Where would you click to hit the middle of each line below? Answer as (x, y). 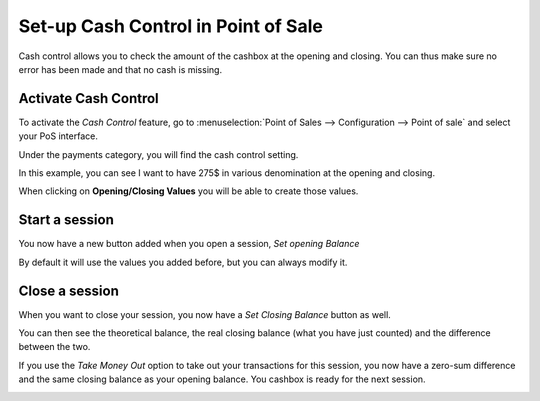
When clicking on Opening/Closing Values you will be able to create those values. (188, 191)
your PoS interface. (58, 136)
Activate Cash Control (88, 98)
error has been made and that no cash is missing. (120, 69)
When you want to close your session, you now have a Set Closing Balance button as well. (205, 314)
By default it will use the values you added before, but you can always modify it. (183, 262)
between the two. (54, 347)
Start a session (66, 220)
